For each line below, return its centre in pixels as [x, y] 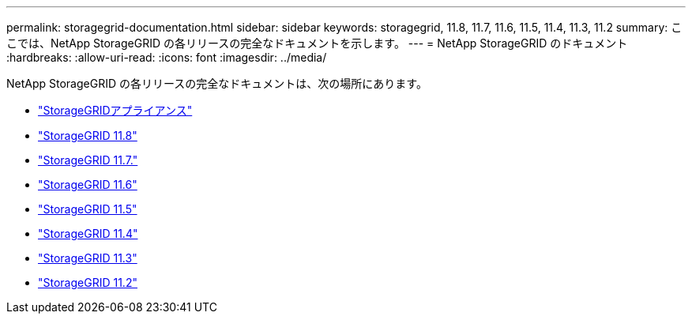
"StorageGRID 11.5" [88, 209]
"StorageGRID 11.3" [88, 258]
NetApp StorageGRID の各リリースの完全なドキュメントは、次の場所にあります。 [217, 83]
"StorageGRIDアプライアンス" [115, 110]
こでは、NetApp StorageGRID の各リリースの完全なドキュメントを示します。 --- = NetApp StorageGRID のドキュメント [317, 43]
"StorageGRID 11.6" [88, 184]
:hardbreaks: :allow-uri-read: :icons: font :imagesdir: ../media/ [167, 57]
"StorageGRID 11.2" [88, 282]
